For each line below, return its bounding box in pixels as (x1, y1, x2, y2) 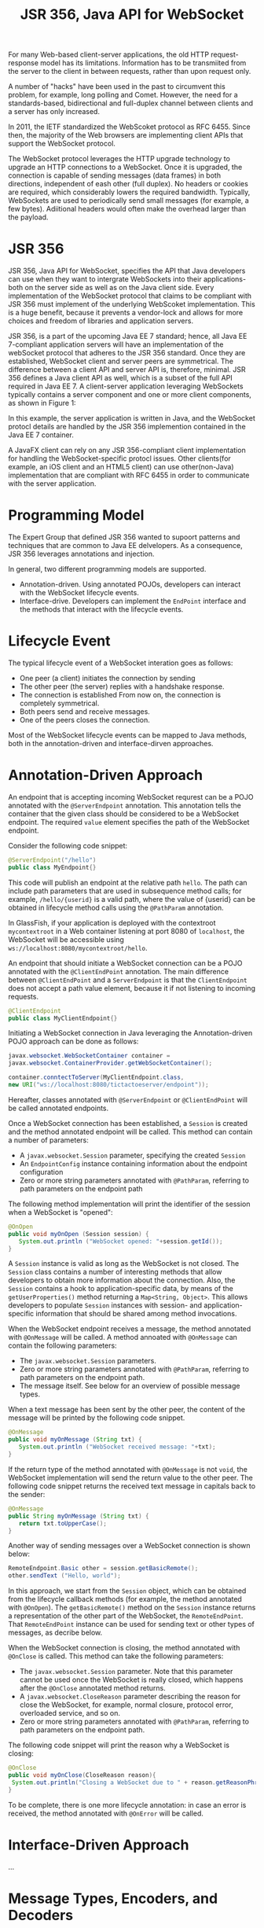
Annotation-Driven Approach (8, 767, 203, 784)
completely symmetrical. (19, 698, 100, 708)
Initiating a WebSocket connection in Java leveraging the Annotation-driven (8, 1028, 253, 1038)
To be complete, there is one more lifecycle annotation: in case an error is (8, 1800, 247, 1809)
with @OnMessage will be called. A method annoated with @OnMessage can (8, 1333, 238, 1342)
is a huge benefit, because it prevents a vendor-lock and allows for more (8, 308, 244, 318)
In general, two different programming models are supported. (8, 565, 207, 574)
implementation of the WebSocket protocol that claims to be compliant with (8, 291, 252, 300)
